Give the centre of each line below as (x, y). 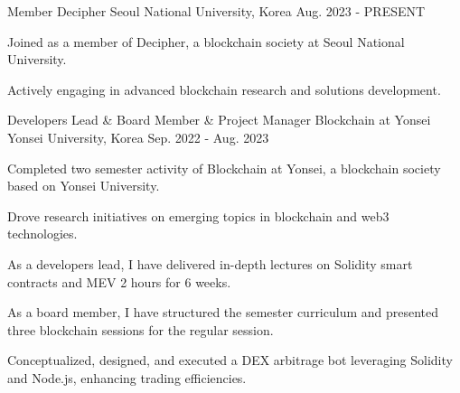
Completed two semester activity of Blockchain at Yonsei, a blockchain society (224, 168)
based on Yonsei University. (84, 186)
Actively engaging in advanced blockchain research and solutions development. (224, 89)
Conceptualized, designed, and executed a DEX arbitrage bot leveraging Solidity (230, 360)
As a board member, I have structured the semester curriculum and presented (223, 312)
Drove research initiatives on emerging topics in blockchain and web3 (198, 215)
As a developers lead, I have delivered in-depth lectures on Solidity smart (210, 263)
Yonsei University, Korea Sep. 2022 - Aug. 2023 (138, 137)
